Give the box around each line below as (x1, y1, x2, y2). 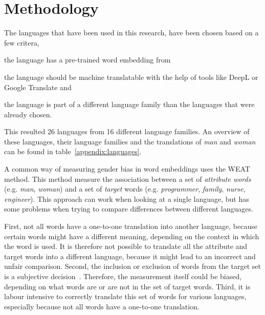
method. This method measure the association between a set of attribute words (4, 173, 251, 184)
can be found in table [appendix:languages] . (4, 146, 142, 157)
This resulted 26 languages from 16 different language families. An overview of (4, 126, 250, 137)
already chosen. (4, 109, 52, 119)
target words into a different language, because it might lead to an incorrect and (4, 250, 256, 261)
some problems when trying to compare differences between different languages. (4, 203, 253, 214)
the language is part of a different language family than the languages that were (4, 99, 255, 110)
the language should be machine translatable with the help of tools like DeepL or (4, 71, 258, 82)
